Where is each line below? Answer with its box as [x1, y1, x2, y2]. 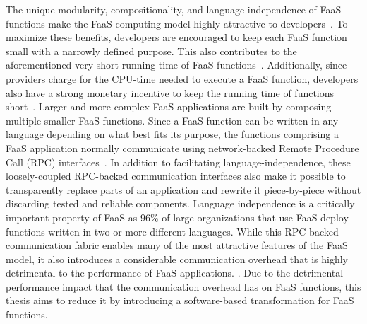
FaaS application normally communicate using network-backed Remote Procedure [6, 140, 359, 155]
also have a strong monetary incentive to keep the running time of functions [6, 85, 335, 100]
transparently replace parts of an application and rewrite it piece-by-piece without [6, 182, 361, 197]
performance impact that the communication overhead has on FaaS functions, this [6, 279, 361, 294]
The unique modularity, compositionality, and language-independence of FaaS [6, 2, 342, 16]
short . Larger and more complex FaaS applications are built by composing [6, 99, 332, 114]
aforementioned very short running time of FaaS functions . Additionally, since [6, 57, 347, 72]
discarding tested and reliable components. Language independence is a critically [6, 196, 355, 211]
